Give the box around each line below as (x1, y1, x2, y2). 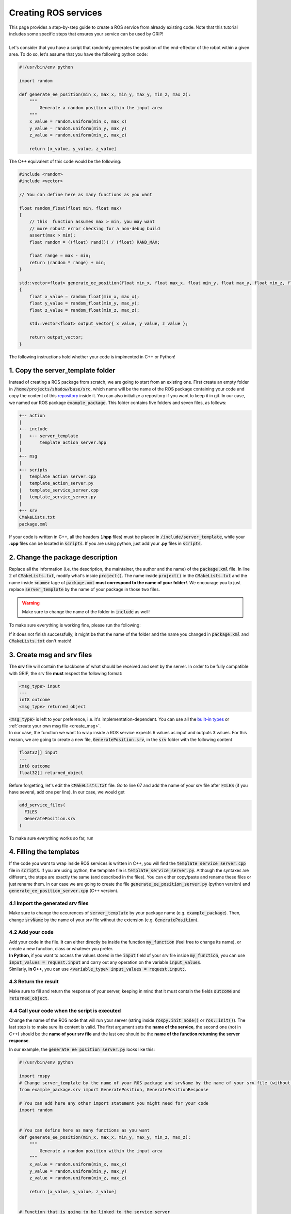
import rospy (19, 1073, 50, 1079)
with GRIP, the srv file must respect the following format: (9, 670, 123, 676)
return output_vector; (29, 335, 83, 340)
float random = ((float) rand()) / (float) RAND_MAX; (29, 239, 160, 245)
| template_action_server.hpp (19, 440, 107, 445)
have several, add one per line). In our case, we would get (9, 789, 125, 795)
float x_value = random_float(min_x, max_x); (29, 294, 140, 299)
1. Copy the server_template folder (9, 367, 116, 375)
